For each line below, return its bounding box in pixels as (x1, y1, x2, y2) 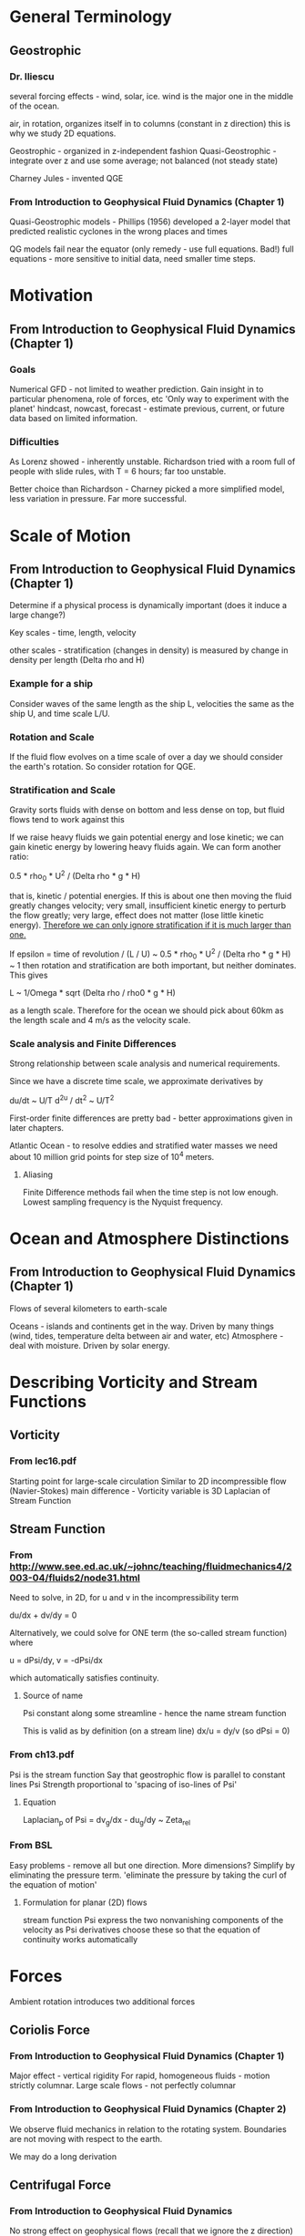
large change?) (9, 609, 66, 621)
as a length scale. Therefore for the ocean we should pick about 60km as (9, 1005, 284, 1016)
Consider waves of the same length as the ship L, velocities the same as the (9, 698, 294, 709)
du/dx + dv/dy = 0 (9, 1610, 77, 1620)
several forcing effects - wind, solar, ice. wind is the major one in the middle (9, 90, 294, 101)
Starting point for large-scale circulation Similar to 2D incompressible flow (9, 1475, 287, 1486)
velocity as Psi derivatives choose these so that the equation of (22, 1924, 261, 1935)
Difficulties (9, 435, 59, 448)
